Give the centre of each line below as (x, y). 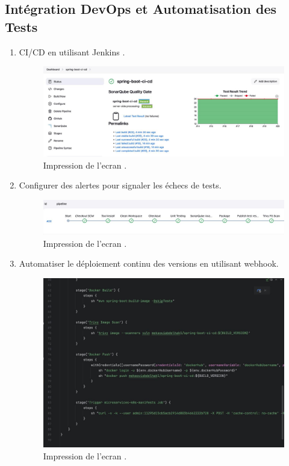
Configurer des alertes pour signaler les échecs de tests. (120, 185)
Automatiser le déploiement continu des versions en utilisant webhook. (149, 263)
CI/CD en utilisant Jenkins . (72, 51)
